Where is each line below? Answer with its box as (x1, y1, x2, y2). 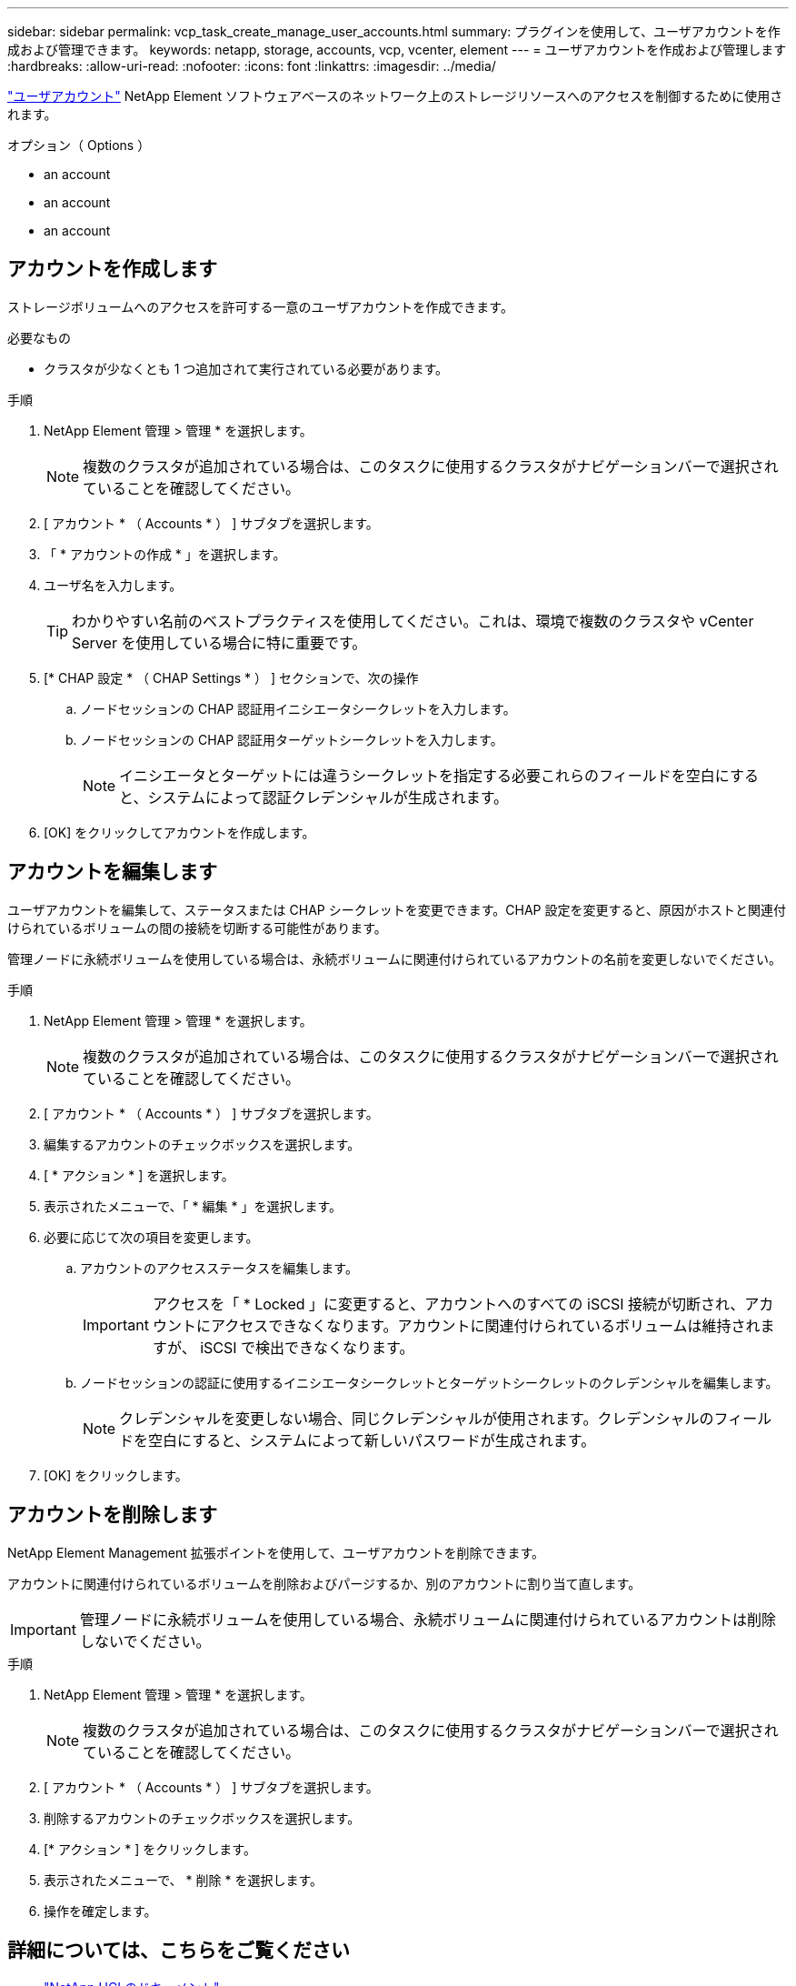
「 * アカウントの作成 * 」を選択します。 (44, 546, 286, 562)
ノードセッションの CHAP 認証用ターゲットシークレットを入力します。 (80, 731, 503, 747)
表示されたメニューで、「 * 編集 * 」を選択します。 (44, 1198, 342, 1214)
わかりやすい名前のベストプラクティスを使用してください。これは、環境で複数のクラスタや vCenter (72, 611, 754, 630)
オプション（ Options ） (7, 137, 151, 153)
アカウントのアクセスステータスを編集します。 (80, 1259, 358, 1276)
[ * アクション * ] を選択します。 (44, 1167, 234, 1183)
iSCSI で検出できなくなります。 (200, 1338, 414, 1357)
